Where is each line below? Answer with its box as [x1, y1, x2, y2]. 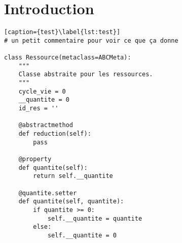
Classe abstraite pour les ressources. [18, 71, 153, 78]
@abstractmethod [18, 121, 74, 129]
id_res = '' [18, 105, 59, 112]
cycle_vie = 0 [18, 87, 66, 95]
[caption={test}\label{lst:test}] [4, 28, 121, 36]
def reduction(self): [18, 130, 91, 137]
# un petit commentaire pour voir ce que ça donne [4, 37, 178, 44]
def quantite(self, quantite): [18, 198, 124, 205]
